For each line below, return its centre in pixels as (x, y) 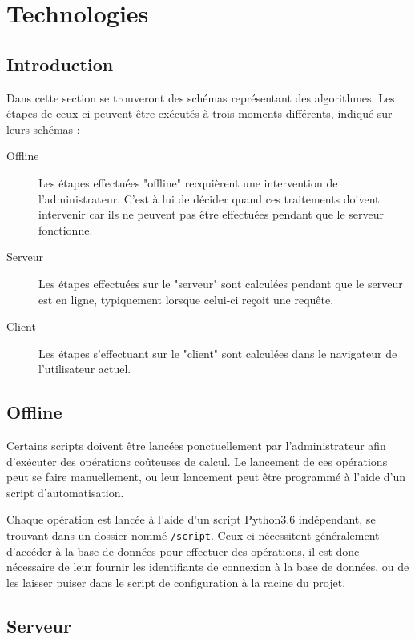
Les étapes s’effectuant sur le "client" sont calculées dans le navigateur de (218, 353)
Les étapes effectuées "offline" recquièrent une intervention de (188, 182)
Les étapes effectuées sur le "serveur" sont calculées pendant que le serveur (221, 283)
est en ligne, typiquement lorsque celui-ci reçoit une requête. (186, 299)
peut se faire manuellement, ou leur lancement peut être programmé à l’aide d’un (206, 477)
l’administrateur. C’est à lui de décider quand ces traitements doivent (209, 198)
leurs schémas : (43, 129)
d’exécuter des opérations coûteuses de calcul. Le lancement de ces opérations (197, 461)
